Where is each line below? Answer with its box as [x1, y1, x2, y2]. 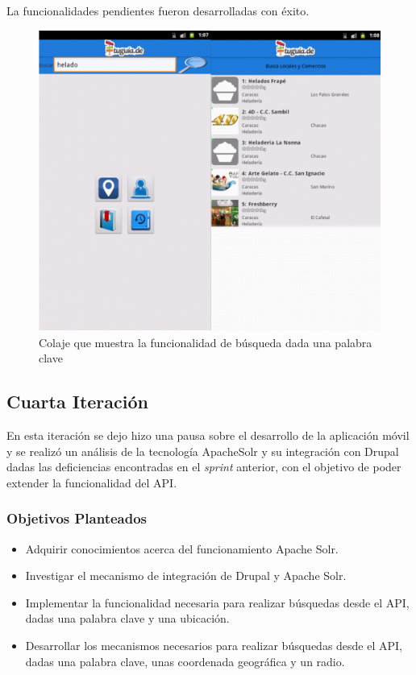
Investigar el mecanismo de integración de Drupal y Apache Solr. [25, 567, 347, 584]
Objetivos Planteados [6, 508, 148, 528]
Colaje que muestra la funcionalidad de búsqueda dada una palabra [39, 333, 372, 350]
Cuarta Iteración [6, 389, 148, 414]
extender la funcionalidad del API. [6, 474, 177, 491]
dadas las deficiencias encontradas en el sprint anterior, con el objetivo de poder [6, 458, 401, 475]
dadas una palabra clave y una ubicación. [25, 610, 230, 627]
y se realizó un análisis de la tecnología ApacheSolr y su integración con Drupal [6, 442, 399, 459]
